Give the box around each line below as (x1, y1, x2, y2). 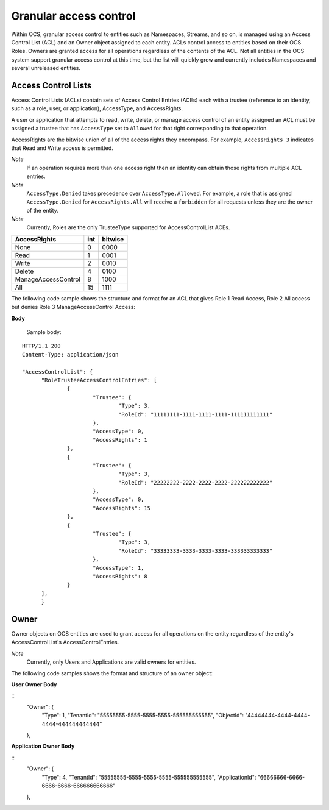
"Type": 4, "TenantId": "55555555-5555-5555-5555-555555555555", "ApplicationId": (41, 773, 256, 781)
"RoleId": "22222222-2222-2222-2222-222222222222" (118, 479, 273, 486)
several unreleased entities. (11, 65, 80, 72)
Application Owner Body (11, 742, 75, 750)
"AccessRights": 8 (92, 573, 147, 580)
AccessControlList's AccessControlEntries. (11, 639, 119, 646)
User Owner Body (11, 681, 57, 688)
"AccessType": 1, (92, 564, 144, 571)
